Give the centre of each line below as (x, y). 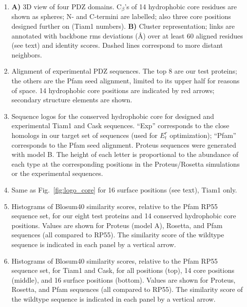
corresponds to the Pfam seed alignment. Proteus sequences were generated (124, 144)
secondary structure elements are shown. (72, 100)
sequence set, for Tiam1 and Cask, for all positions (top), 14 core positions (123, 270)
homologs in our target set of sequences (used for (85, 135)
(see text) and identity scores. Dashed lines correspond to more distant (117, 45)
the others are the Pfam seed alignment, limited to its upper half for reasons (125, 81)
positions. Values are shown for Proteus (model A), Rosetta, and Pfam (117, 225)
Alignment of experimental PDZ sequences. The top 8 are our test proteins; (124, 71)
